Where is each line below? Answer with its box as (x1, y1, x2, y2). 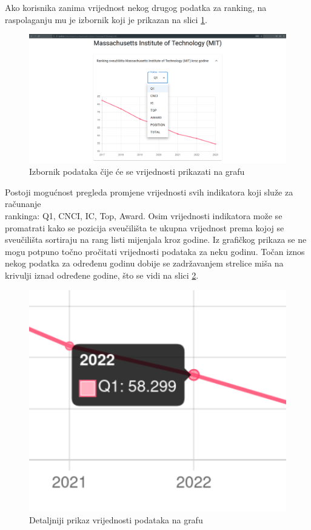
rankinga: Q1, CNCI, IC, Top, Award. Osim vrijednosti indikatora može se (5, 209, 283, 222)
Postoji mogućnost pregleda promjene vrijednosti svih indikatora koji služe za (5, 185, 293, 198)
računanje (5, 197, 41, 210)
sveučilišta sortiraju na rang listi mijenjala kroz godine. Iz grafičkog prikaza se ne (5, 233, 307, 246)
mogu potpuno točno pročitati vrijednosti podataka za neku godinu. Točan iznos (5, 245, 305, 257)
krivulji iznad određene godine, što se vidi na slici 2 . (5, 268, 199, 281)
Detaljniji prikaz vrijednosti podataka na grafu (29, 514, 203, 526)
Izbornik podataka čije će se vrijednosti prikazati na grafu (29, 165, 245, 178)
